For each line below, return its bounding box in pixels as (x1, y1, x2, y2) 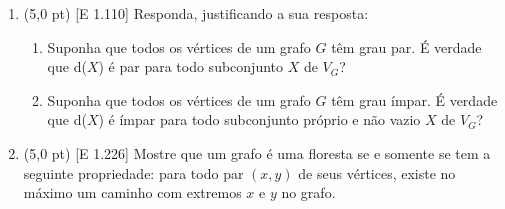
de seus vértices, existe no (298, 162, 456, 183)
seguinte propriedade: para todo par (23, 162, 244, 183)
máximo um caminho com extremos (23, 182, 242, 203)
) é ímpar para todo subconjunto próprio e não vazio (98, 109, 421, 130)
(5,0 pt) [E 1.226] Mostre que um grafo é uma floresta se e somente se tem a (23, 142, 491, 163)
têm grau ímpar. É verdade (331, 89, 498, 110)
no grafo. (281, 182, 336, 203)
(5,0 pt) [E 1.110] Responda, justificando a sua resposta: (23, 3, 369, 23)
